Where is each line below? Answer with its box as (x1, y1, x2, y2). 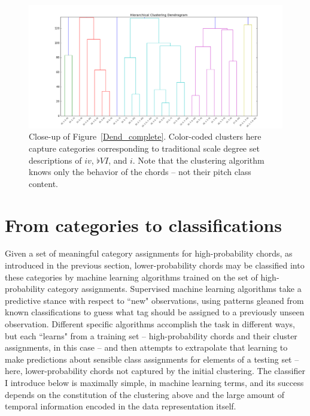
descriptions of (29, 153, 82, 166)
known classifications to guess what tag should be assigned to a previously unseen (5, 306, 305, 318)
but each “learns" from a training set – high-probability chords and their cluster (5, 329, 297, 342)
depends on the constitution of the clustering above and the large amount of (5, 388, 284, 400)
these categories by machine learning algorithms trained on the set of (5, 270, 258, 283)
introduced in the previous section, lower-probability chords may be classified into (5, 259, 305, 272)
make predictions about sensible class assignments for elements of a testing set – (5, 352, 299, 365)
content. (29, 177, 58, 189)
